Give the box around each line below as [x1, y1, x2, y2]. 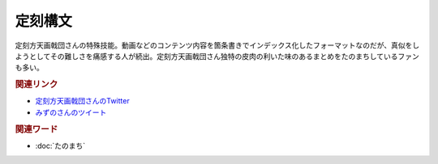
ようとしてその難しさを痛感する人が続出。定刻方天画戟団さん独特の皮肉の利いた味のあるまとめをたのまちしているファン [15, 51, 419, 61]
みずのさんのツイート [35, 107, 107, 117]
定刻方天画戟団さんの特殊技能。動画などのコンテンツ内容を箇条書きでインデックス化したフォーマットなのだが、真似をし [15, 40, 420, 50]
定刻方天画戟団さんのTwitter [35, 96, 130, 106]
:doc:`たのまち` [35, 141, 86, 150]
